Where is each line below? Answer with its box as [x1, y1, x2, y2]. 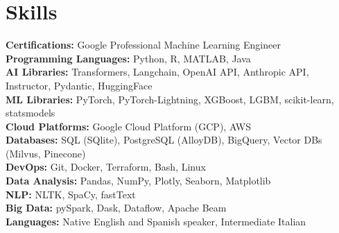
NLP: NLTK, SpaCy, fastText [6, 187, 136, 201]
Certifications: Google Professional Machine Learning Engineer [6, 37, 281, 52]
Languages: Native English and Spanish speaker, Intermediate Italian [6, 214, 306, 228]
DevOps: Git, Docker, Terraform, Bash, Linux [6, 159, 206, 174]
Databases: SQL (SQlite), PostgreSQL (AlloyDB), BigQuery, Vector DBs [6, 132, 322, 147]
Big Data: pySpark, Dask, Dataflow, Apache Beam [6, 200, 227, 215]
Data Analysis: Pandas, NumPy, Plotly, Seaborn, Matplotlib [6, 173, 271, 188]
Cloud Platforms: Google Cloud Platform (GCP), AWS [6, 119, 252, 133]
